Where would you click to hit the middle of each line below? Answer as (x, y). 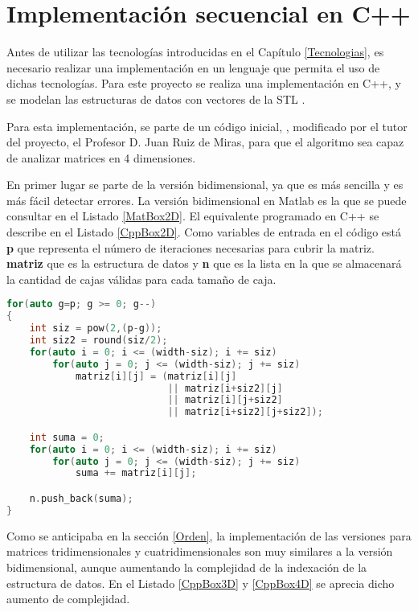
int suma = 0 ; (67, 437)
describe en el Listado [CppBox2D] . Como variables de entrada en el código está (204, 232)
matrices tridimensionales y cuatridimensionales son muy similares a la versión (200, 551)
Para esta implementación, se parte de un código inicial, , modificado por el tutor (207, 126)
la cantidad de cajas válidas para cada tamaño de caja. (141, 279)
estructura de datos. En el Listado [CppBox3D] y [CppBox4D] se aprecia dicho (201, 583)
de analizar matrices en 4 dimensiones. (101, 157)
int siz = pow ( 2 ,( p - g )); (96, 329)
